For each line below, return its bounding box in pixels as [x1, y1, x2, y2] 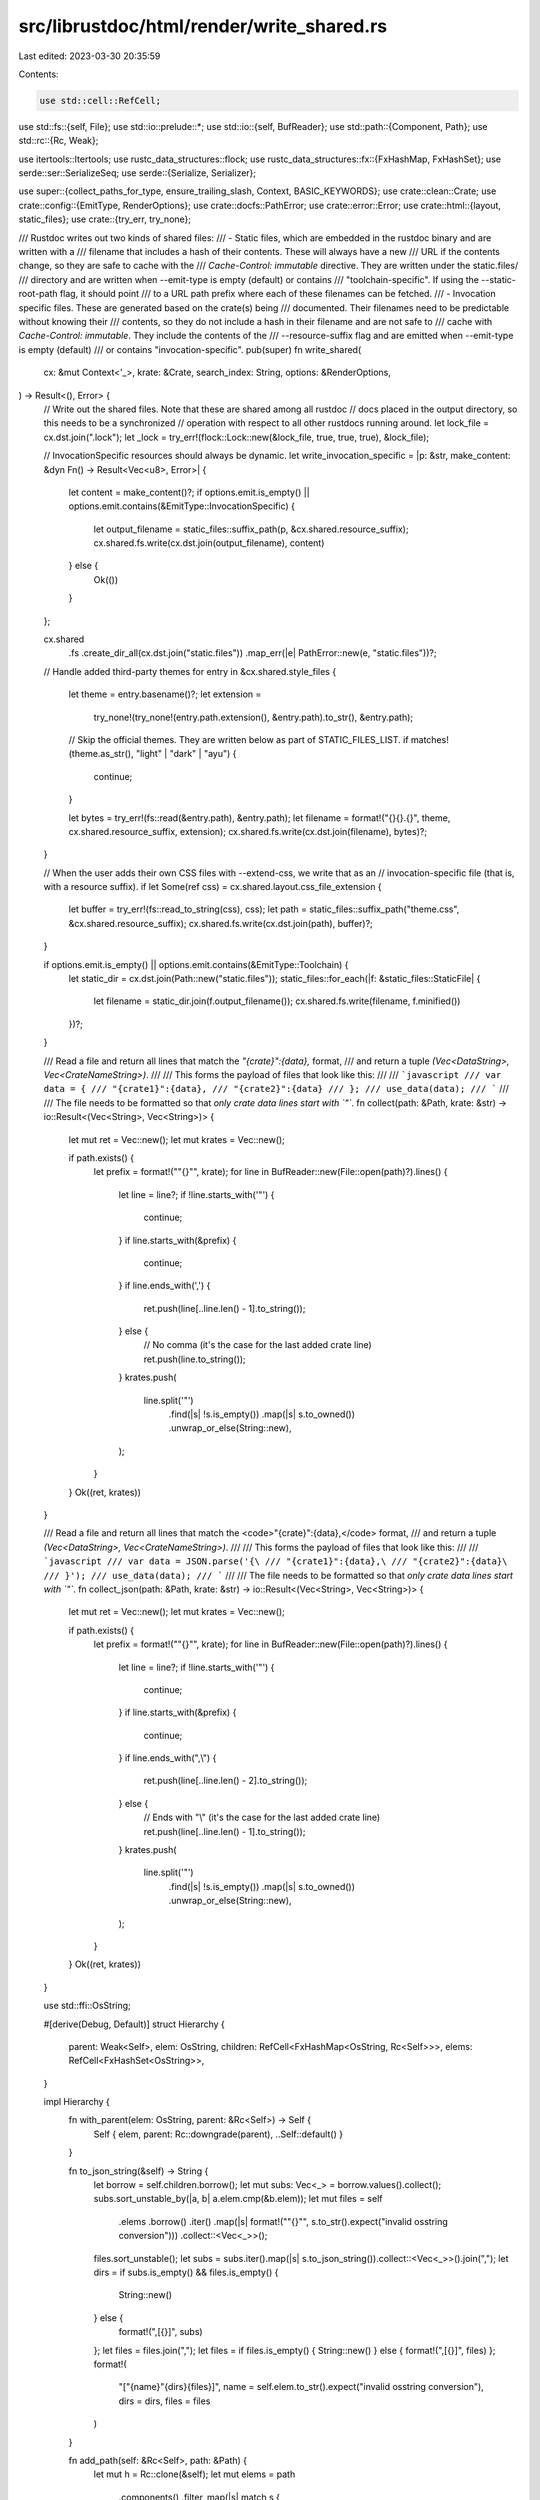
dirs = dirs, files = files [118, 2395, 211, 2407]
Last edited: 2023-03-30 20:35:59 [18, 50, 161, 62]
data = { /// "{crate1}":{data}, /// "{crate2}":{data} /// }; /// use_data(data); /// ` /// [43, 1083, 509, 1095]
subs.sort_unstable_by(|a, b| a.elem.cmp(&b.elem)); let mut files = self [93, 2193, 383, 2205]
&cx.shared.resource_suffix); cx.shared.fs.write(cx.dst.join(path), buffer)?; [68, 917, 374, 929]
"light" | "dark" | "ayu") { [135, 748, 237, 760]
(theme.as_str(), [68, 748, 134, 760]
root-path [18, 288, 59, 300]
